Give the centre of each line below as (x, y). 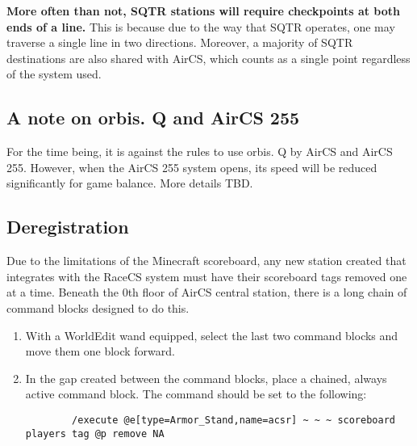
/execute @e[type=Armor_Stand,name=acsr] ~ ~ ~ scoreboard (234, 420)
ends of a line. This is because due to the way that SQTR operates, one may (201, 26)
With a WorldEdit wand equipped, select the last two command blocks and (212, 335)
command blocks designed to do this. (98, 307)
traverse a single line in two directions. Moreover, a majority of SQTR (180, 42)
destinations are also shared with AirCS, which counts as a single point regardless (208, 58)
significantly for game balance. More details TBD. (130, 183)
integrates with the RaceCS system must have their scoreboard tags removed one (207, 276)
